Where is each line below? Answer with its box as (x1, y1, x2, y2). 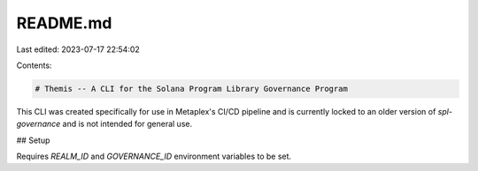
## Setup (16, 135, 50, 145)
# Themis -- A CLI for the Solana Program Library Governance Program (35, 84, 349, 93)
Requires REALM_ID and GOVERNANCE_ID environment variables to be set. (16, 151, 292, 162)
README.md (16, 13, 112, 33)
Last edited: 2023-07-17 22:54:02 (16, 44, 141, 55)
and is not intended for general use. (62, 119, 193, 130)
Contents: (16, 60, 52, 71)
